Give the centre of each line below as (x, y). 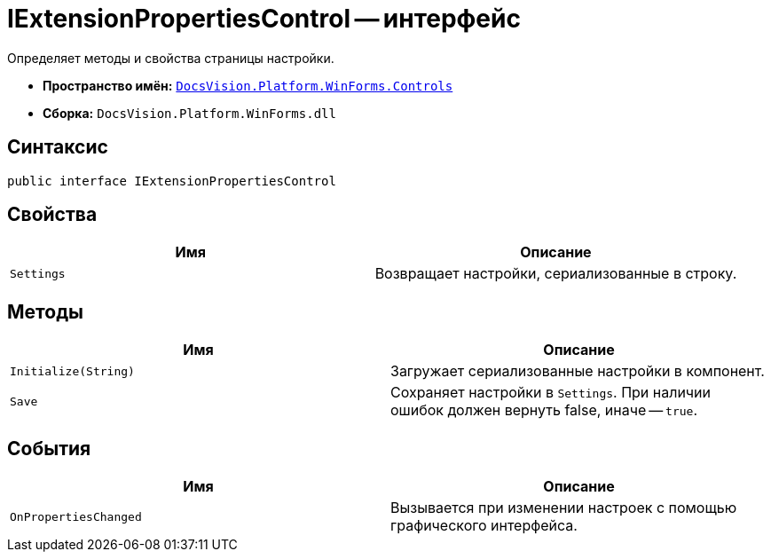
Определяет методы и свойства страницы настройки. (171, 58)
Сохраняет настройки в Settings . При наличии (551, 393)
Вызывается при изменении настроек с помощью (564, 508)
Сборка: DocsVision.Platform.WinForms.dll (189, 113)
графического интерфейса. (484, 526)
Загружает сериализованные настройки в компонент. (578, 371)
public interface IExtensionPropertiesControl (172, 181)
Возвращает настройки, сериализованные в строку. (556, 274)
